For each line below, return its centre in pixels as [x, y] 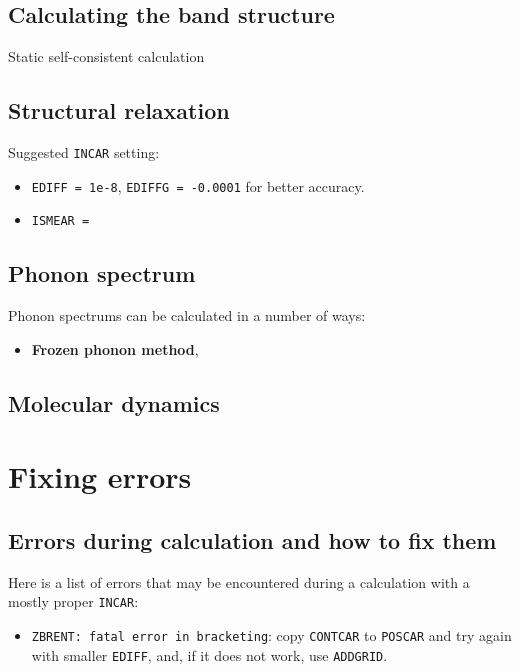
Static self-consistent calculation [106, 56]
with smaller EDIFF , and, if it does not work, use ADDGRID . [209, 654]
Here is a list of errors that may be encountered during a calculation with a [239, 581]
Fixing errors [100, 476]
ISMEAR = [60, 221]
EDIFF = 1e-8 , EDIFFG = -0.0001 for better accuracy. [198, 185]
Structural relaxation [119, 110]
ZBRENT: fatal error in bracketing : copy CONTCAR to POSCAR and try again [271, 634]
